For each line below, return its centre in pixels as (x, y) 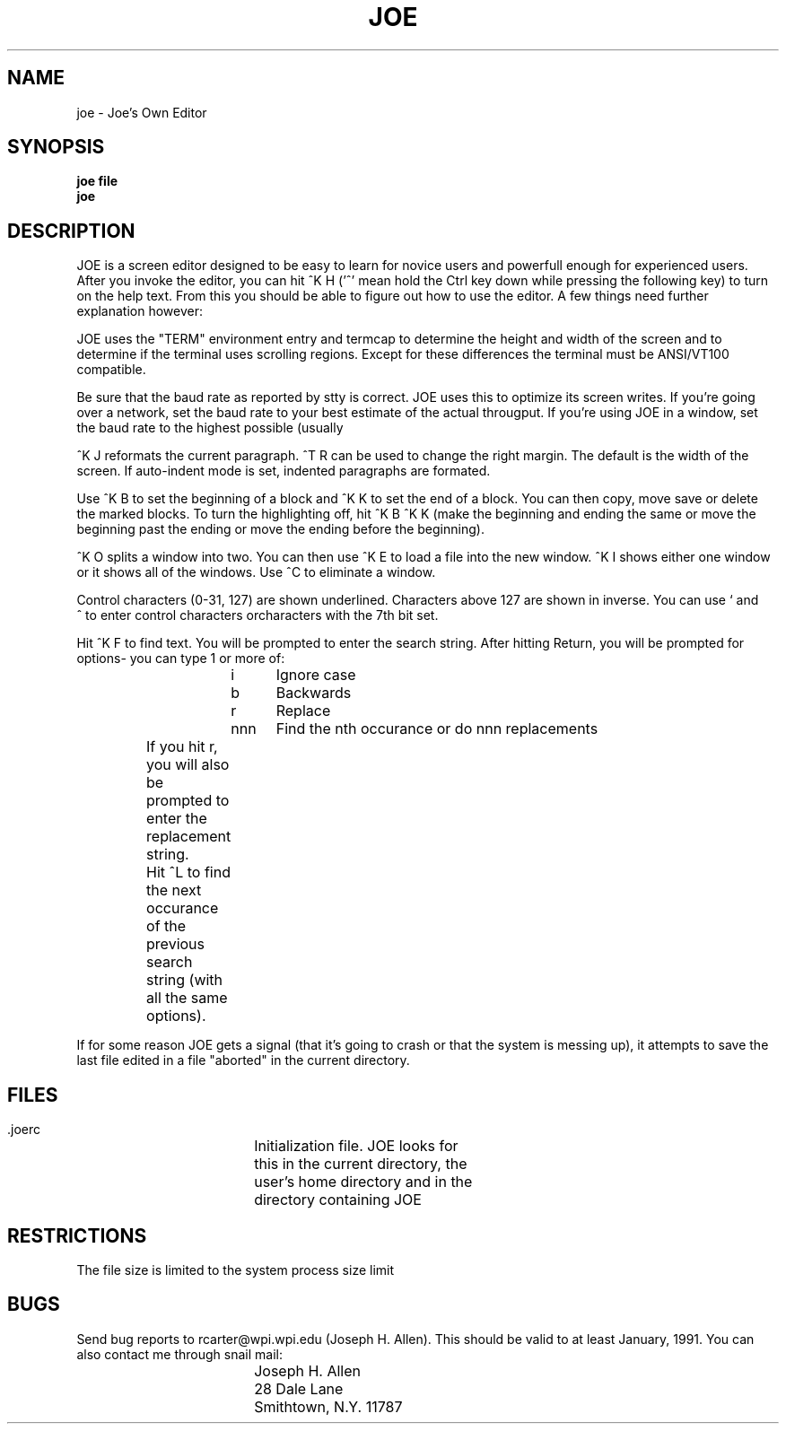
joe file (97, 181)
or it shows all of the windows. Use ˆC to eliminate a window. (256, 572)
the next (174, 890)
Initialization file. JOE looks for (356, 1146)
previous (175, 944)
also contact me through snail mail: (179, 1354)
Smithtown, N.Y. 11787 (328, 1406)
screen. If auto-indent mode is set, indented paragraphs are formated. (284, 471)
